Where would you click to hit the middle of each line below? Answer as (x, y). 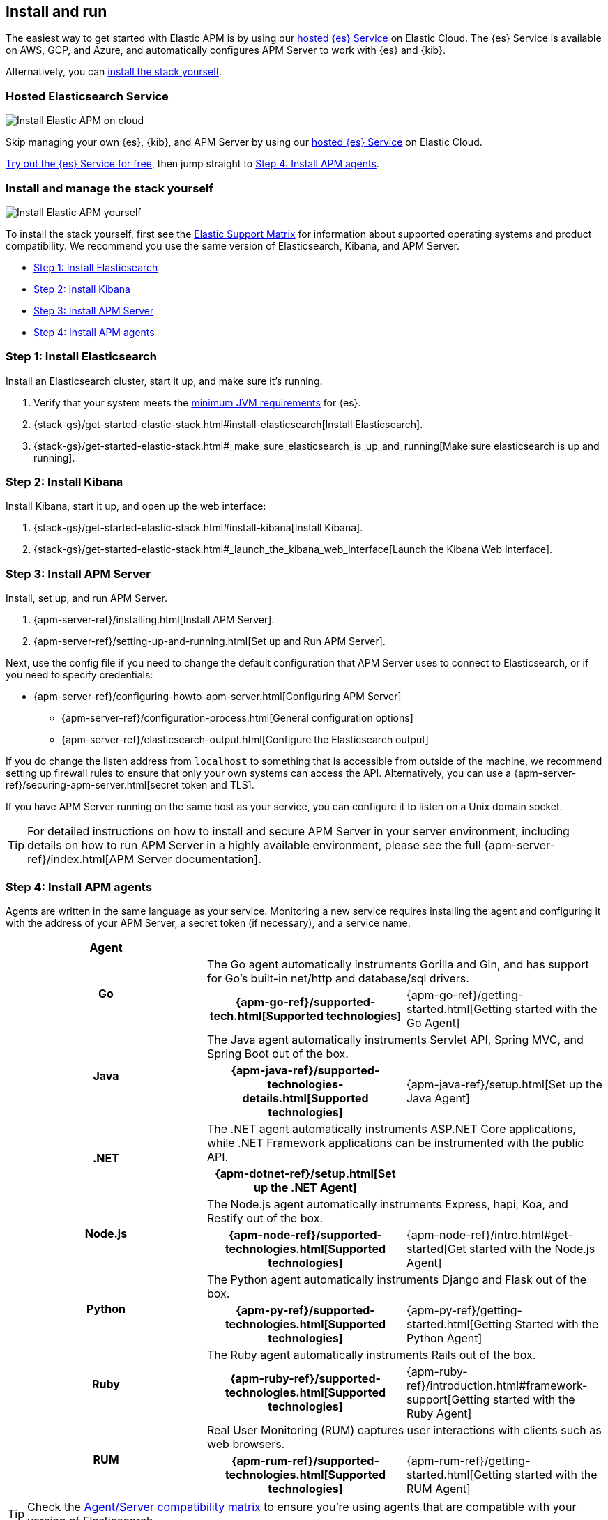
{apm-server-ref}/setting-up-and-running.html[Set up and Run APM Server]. (210, 641)
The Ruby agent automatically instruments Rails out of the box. (371, 1354)
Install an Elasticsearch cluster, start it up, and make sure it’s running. (164, 381)
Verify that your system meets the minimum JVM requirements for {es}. (197, 402)
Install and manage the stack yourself (110, 188)
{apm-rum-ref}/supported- (305, 1460)
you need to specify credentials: (79, 675)
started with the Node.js (532, 1248)
